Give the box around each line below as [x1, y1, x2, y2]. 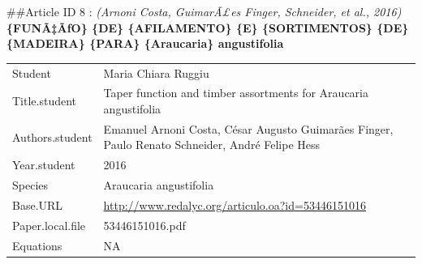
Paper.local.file [12, 216, 86, 233]
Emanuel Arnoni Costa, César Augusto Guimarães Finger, [103, 120, 394, 137]
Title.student [12, 92, 77, 109]
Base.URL [12, 196, 63, 213]
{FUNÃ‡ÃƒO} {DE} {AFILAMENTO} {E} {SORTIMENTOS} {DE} [6, 19, 409, 36]
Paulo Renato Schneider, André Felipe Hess [103, 136, 321, 153]
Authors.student [12, 128, 93, 145]
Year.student [12, 156, 75, 173]
